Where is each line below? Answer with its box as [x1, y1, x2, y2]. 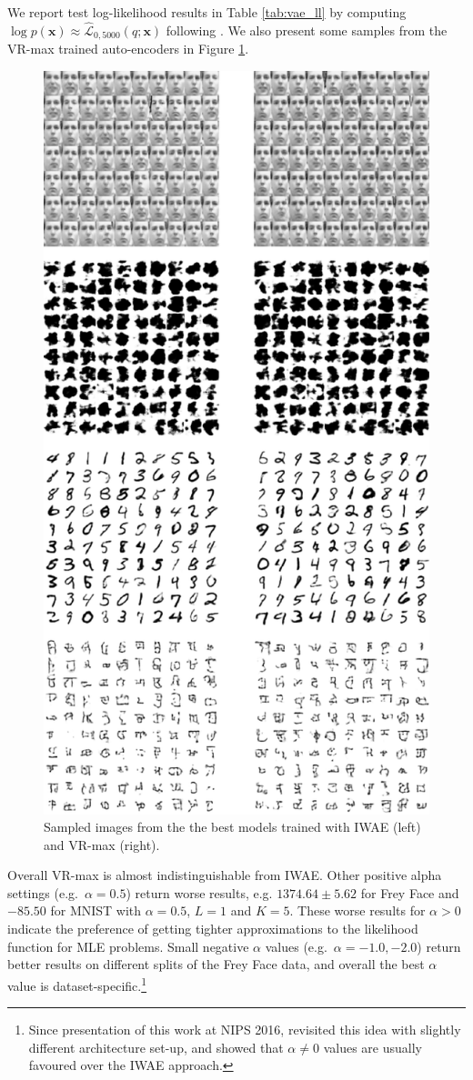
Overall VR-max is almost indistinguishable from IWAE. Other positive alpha [7, 865, 442, 885]
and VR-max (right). [44, 835, 160, 854]
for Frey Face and [360, 883, 459, 902]
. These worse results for [289, 901, 426, 920]
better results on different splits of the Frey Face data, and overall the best [7, 955, 425, 974]
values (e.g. [265, 936, 327, 955]
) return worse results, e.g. [126, 883, 273, 902]
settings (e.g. [7, 883, 78, 902]
